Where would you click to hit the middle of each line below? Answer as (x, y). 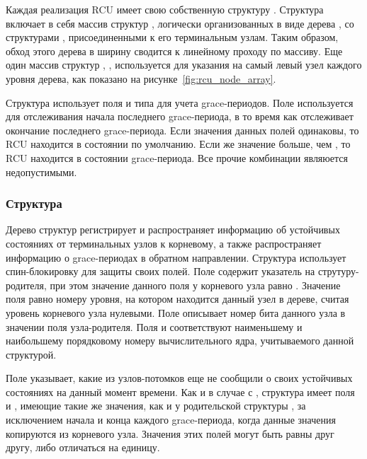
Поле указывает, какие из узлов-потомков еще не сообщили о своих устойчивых (179, 378)
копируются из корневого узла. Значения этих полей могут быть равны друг (170, 433)
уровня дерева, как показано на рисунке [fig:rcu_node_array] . (141, 78)
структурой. (31, 354)
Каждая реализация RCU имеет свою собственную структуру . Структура (165, 9)
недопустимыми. (41, 172)
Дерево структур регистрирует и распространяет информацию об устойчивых (173, 229)
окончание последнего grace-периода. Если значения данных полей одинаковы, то (182, 130)
